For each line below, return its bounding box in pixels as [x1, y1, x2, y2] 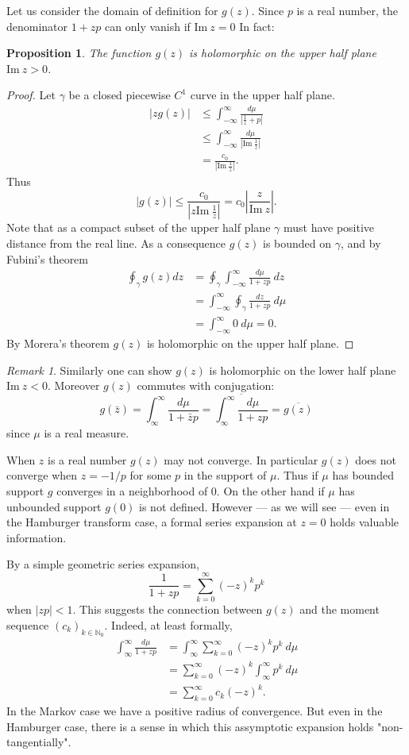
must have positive [283, 219, 375, 236]
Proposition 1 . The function [6, 44, 152, 61]
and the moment [299, 601, 380, 618]
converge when [6, 467, 78, 483]
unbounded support [6, 498, 102, 514]
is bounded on [263, 234, 332, 251]
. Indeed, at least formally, [104, 616, 233, 633]
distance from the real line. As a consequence [6, 234, 226, 251]
